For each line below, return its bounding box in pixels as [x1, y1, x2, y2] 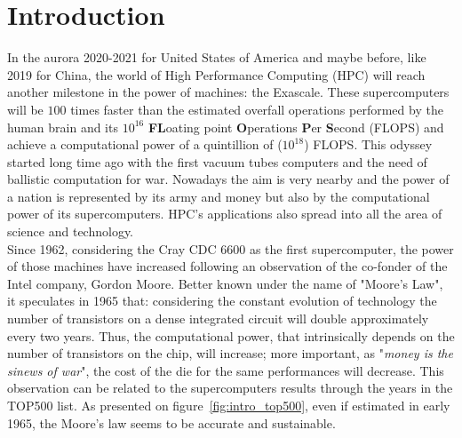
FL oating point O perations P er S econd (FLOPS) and [147, 117, 444, 136]
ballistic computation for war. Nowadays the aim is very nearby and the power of [7, 170, 450, 188]
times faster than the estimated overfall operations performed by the [70, 100, 443, 118]
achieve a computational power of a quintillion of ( [7, 135, 283, 154]
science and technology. [7, 222, 134, 241]
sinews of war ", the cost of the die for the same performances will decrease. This [7, 361, 444, 379]
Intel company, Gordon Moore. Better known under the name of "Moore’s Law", [7, 274, 443, 292]
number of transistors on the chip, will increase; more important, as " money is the [7, 344, 453, 362]
